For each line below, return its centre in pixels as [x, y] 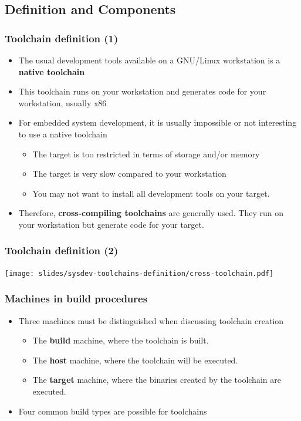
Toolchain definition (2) [62, 250]
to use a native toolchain [63, 134]
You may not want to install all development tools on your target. [151, 193]
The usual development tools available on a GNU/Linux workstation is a [149, 60]
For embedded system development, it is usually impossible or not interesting [158, 122]
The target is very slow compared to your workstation [129, 174]
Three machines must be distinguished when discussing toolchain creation [151, 320]
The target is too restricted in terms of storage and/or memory [146, 154]
